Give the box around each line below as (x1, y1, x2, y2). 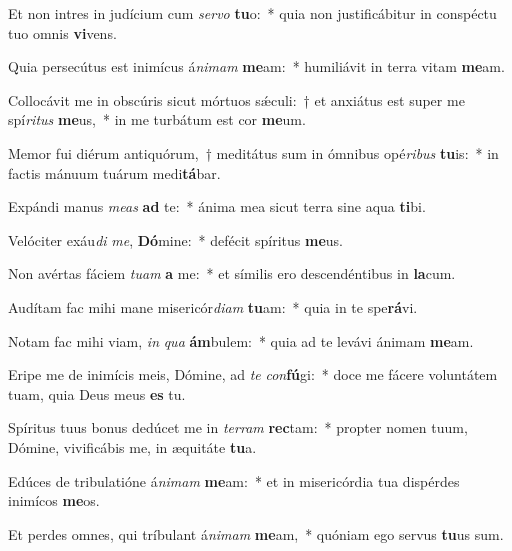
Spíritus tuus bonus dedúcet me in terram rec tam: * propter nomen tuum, (8, 417, 468, 438)
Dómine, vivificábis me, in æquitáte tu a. (8, 436, 257, 457)
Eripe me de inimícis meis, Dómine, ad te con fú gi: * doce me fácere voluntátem (8, 364, 498, 385)
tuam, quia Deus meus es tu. (8, 383, 186, 404)
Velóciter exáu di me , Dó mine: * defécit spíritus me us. (8, 229, 343, 250)
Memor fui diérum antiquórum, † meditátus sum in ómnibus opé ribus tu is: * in (8, 142, 499, 163)
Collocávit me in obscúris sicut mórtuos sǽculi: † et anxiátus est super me (8, 89, 465, 110)
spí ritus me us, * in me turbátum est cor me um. (8, 109, 306, 130)
